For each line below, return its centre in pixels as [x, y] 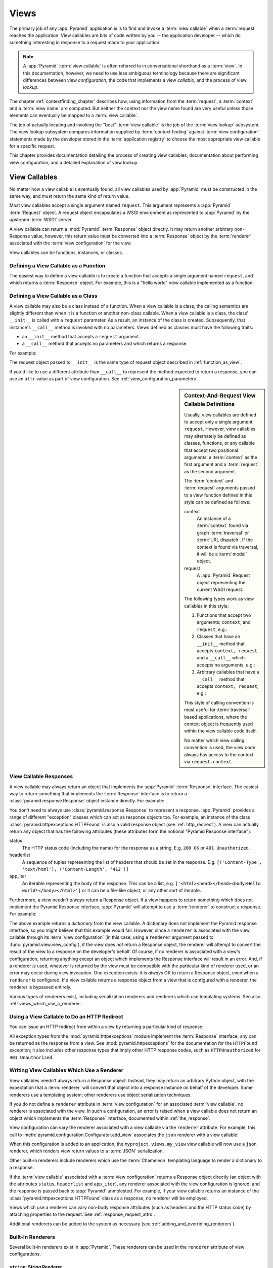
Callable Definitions [210, 404]
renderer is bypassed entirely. [40, 987]
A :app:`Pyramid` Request [223, 575]
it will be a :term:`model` [222, 554]
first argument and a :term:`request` [221, 465]
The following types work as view [219, 599]
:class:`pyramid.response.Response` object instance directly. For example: [87, 801]
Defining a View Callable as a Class [53, 296]
